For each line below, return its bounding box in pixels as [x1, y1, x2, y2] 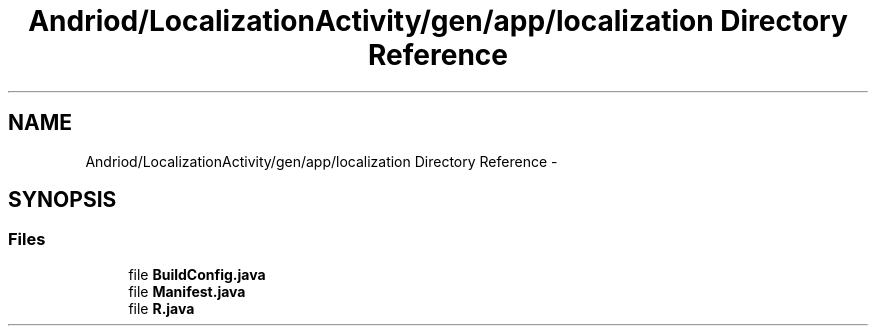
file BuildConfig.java [128, 265, 266, 283]
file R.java [128, 299, 195, 317]
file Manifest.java [128, 282, 246, 300]
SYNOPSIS [8, 187, 117, 213]
